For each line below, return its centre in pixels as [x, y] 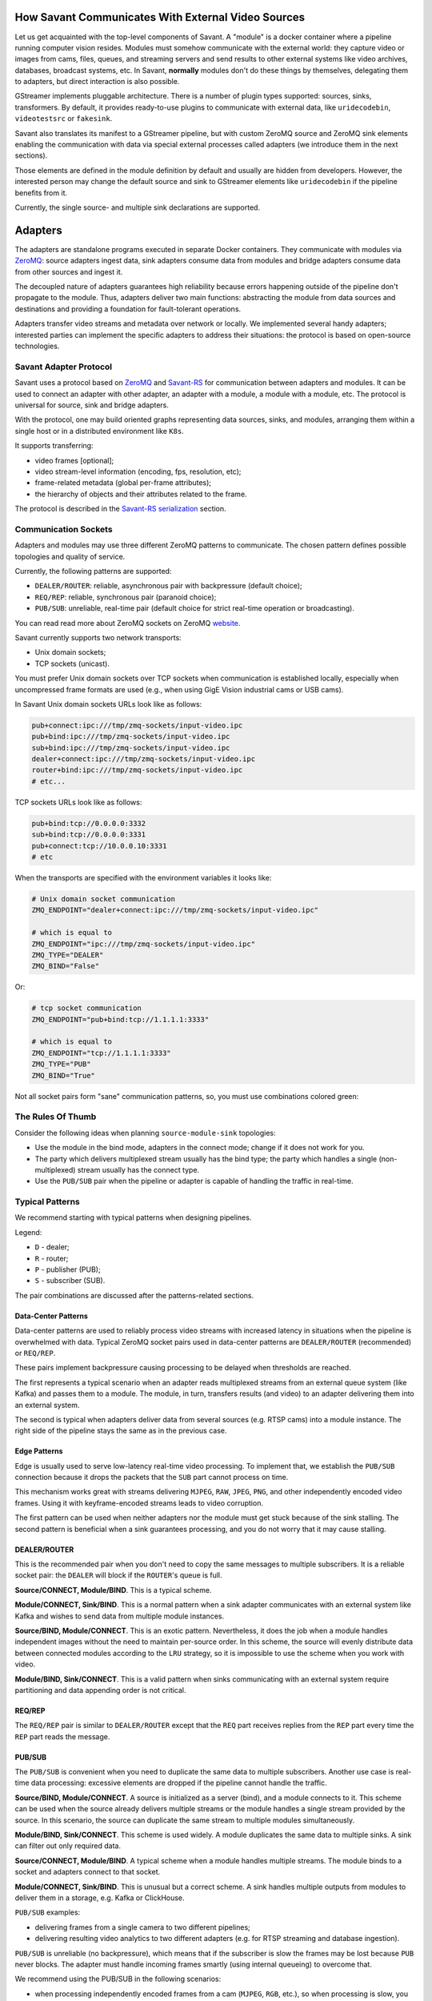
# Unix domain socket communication [104, 899]
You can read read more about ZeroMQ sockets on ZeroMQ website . [128, 623]
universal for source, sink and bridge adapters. [92, 405]
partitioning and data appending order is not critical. [101, 1690]
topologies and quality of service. [70, 556]
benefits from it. [41, 193]
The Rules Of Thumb [56, 1117]
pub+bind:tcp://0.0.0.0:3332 [89, 823]
